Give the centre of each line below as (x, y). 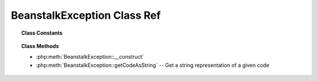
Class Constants (42, 33)
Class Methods (40, 46)
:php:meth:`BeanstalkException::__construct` (90, 57)
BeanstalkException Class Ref (86, 15)
